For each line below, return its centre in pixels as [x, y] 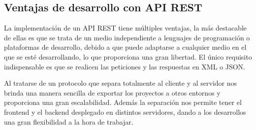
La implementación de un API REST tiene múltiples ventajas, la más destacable [125, 28]
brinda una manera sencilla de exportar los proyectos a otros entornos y [112, 92]
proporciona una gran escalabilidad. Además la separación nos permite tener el [123, 102]
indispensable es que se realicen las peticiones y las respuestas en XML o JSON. [125, 66]
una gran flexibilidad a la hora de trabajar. [69, 121]
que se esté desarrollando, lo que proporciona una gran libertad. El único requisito [128, 56]
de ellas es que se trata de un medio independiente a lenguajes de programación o [127, 37]
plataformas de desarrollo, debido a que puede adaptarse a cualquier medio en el [125, 47]
